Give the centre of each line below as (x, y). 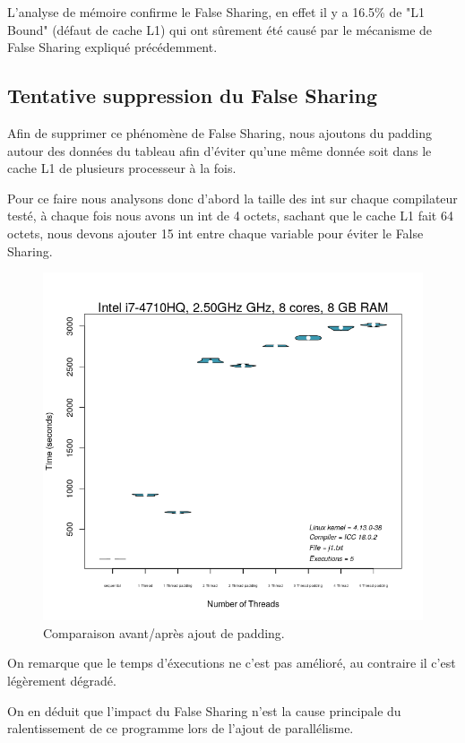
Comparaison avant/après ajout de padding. (164, 632)
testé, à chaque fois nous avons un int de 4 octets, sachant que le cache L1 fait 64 (230, 216)
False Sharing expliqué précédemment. (112, 47)
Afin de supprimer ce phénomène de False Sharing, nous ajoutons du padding (220, 132)
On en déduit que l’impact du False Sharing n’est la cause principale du (204, 710)
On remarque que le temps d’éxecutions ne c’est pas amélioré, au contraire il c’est (232, 663)
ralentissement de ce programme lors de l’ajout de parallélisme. (181, 728)
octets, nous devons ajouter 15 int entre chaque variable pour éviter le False (215, 233)
